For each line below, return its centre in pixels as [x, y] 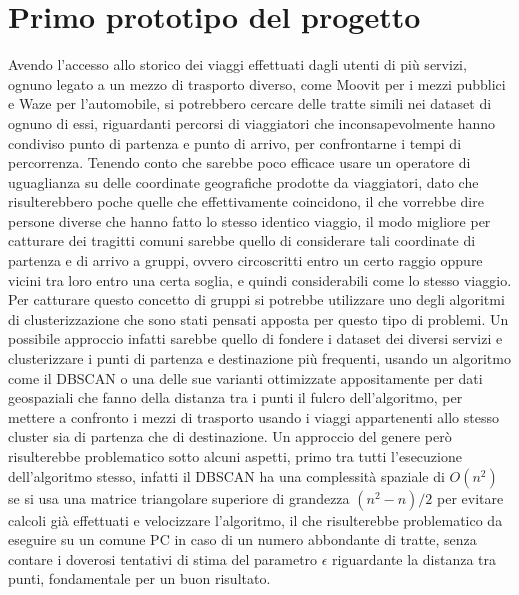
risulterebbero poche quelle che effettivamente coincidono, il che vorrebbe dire [246, 201]
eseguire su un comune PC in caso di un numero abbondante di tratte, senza [242, 539]
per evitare [470, 497]
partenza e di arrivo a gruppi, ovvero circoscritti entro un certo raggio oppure [245, 260]
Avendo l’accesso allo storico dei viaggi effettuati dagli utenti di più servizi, [237, 64]
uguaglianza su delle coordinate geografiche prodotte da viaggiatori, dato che [243, 181]
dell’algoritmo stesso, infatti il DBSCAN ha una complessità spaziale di [226, 475]
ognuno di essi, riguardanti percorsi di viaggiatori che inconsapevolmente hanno [252, 122]
